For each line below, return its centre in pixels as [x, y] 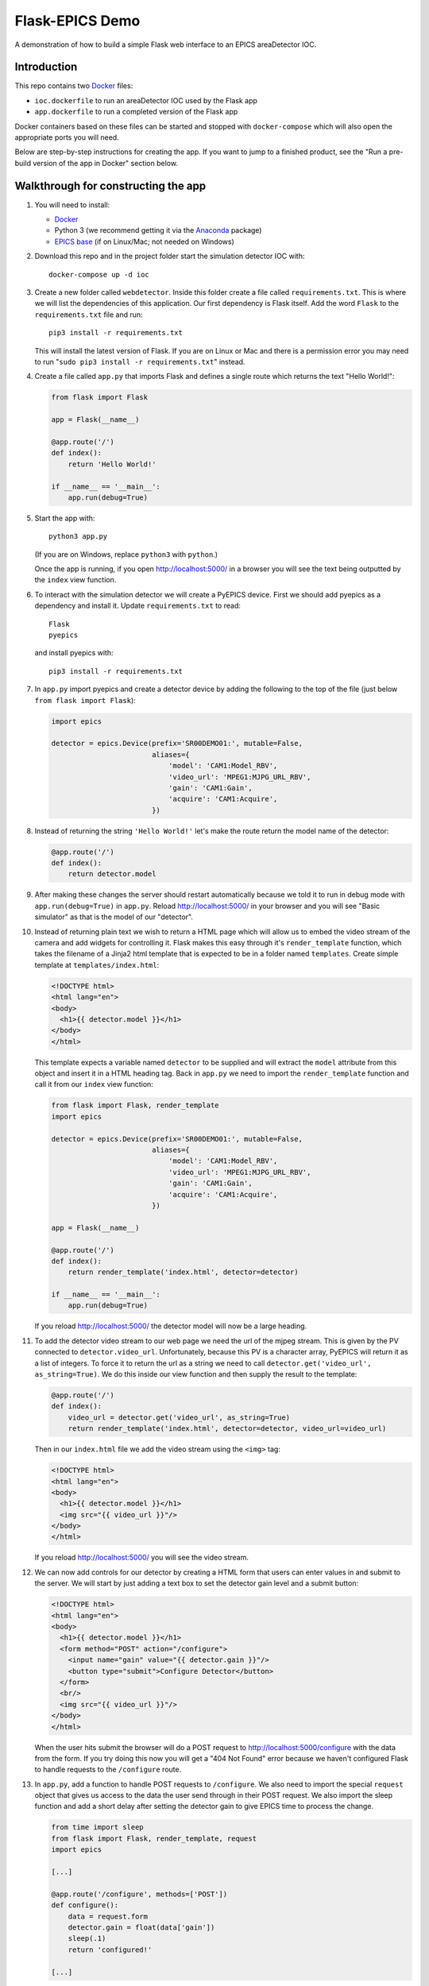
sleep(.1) [87, 1939]
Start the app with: [65, 518]
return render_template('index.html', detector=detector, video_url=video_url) [227, 1429]
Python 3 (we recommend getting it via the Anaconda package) [158, 230]
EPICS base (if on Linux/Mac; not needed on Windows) [144, 241]
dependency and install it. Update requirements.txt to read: [138, 606]
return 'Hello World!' [112, 464]
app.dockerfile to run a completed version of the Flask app [136, 112]
